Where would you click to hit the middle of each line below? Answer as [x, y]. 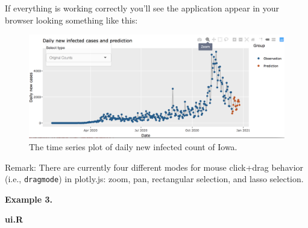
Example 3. [29, 199]
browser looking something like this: [71, 20]
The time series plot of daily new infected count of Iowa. [133, 147]
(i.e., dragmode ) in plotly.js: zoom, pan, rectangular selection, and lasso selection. [154, 179]
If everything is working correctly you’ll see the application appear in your [142, 8]
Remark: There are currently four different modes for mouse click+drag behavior [154, 167]
